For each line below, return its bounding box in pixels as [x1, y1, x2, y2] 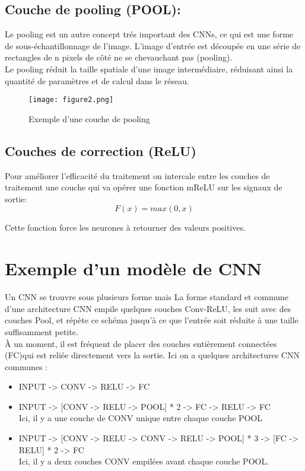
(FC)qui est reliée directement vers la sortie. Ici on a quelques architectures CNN [5, 349, 300, 361]
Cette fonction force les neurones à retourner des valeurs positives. [5, 221, 246, 234]
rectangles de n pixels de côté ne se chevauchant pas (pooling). [5, 51, 233, 63]
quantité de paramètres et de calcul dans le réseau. [5, 74, 189, 87]
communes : [5, 360, 48, 373]
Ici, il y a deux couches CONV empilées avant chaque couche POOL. [18, 455, 269, 467]
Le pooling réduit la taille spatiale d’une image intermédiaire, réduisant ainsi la [5, 62, 293, 75]
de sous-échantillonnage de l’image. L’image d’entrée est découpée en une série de [5, 39, 301, 52]
